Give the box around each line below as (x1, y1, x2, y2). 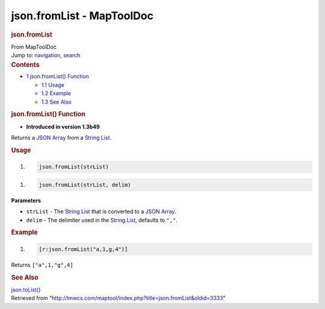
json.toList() (11, 286, 41, 293)
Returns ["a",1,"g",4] (11, 261, 73, 268)
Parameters (11, 196, 42, 204)
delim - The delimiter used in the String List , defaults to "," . (26, 216, 178, 223)
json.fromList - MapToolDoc (11, 9, 153, 22)
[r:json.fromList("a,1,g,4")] (39, 246, 128, 252)
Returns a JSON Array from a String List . (11, 134, 111, 142)
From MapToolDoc (11, 43, 57, 51)
